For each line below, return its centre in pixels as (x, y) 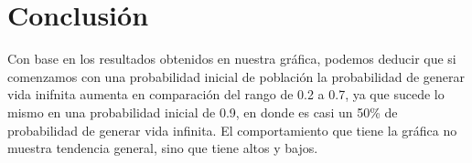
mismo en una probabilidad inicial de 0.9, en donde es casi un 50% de (203, 112)
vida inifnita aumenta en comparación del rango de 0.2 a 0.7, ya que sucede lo (226, 94)
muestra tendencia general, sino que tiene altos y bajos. (163, 148)
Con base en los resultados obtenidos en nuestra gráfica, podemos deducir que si (232, 59)
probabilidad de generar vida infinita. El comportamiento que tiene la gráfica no (232, 130)
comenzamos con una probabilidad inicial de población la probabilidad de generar (236, 76)
